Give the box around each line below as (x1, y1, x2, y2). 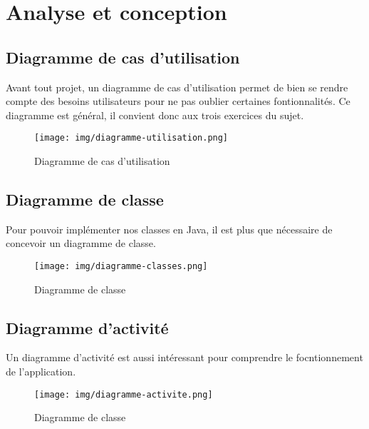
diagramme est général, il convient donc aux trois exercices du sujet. (6, 107, 304, 122)
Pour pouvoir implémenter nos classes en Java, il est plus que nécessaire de (6, 221, 333, 236)
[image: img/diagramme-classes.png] (34, 261, 208, 271)
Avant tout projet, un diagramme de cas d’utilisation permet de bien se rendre (6, 79, 348, 94)
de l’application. (6, 364, 76, 379)
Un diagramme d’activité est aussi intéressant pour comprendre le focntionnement (6, 350, 363, 365)
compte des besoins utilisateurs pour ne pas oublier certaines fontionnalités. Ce (6, 94, 350, 108)
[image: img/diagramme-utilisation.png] (34, 133, 229, 143)
